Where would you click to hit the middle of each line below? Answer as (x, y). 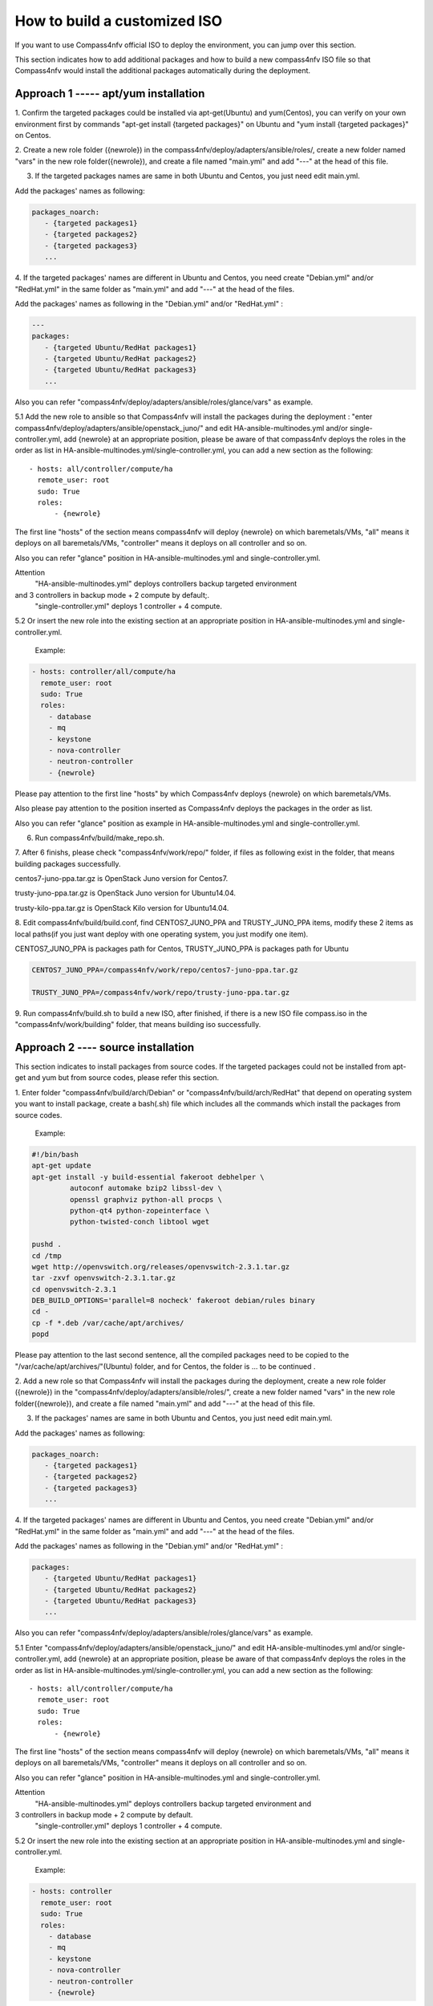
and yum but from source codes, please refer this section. (123, 1078)
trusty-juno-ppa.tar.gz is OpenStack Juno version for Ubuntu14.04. (125, 893)
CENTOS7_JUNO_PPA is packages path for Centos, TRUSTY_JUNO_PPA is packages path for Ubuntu (182, 949)
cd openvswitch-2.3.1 (74, 1289)
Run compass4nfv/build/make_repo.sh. (99, 838)
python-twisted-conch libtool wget (140, 1222)
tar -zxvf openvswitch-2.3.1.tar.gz (104, 1278)
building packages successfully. (68, 863)
